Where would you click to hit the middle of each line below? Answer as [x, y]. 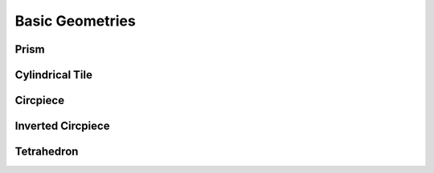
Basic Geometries [75, 21]
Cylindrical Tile [53, 75]
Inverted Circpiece [62, 126]
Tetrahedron [47, 152]
